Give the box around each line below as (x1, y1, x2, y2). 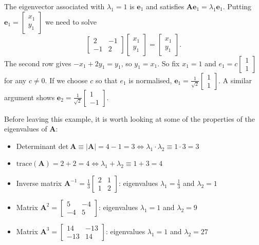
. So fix (157, 58, 180, 68)
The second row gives (4, 58, 71, 68)
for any (4, 74, 27, 85)
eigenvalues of (4, 123, 47, 134)
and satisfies (146, 1, 184, 11)
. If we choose (45, 74, 88, 85)
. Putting (223, 1, 252, 11)
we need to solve (45, 16, 97, 27)
